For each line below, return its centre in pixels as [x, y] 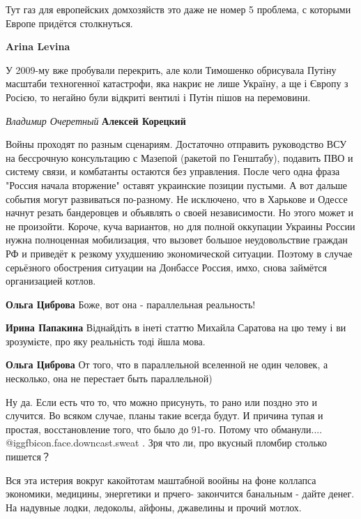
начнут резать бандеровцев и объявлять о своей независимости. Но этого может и [179, 212]
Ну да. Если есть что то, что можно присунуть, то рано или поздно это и [161, 401]
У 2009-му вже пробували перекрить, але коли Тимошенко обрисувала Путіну [171, 69]
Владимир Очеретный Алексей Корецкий [96, 120]
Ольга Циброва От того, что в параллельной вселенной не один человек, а [167, 364]
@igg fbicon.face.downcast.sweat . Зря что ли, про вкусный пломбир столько [166, 443]
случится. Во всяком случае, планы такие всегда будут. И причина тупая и [164, 415]
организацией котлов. [51, 281]
